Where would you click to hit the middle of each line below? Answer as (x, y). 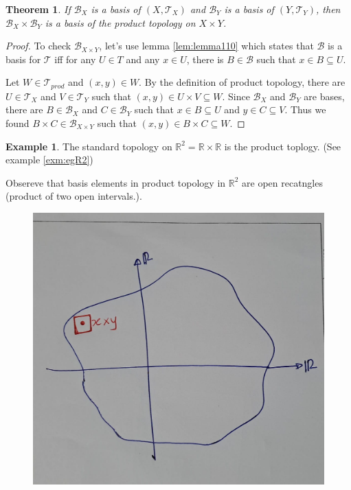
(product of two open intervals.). (74, 196)
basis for (23, 59)
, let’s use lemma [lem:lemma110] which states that (206, 46)
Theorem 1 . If (38, 9)
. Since (236, 96)
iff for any (75, 59)
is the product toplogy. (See (283, 146)
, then (328, 9)
